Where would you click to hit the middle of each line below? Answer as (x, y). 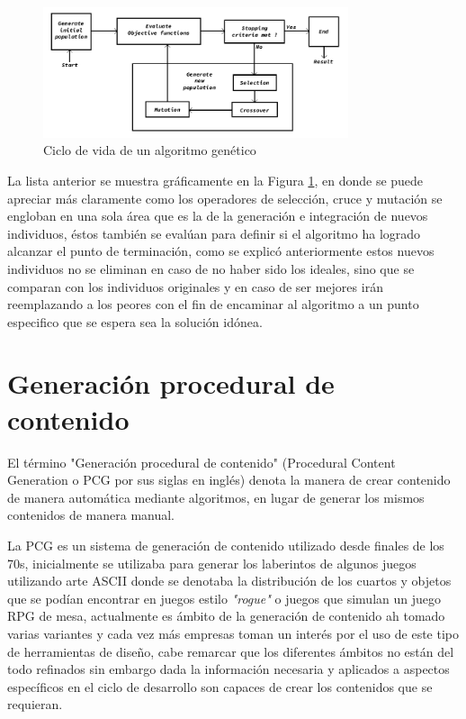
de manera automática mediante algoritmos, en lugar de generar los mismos (216, 497)
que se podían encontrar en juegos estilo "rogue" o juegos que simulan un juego (224, 598)
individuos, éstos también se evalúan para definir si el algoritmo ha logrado (214, 233)
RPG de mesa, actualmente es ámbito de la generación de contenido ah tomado (226, 616)
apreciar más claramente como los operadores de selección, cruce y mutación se (225, 198)
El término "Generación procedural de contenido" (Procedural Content (202, 462)
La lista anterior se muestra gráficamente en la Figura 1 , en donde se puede (215, 180)
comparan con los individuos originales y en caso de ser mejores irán (195, 286)
